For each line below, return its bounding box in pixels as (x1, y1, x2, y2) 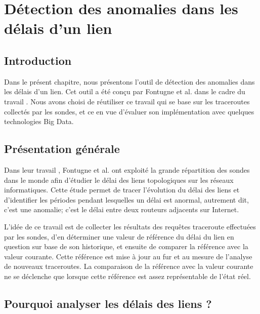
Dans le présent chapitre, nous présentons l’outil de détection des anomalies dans (4, 76, 255, 87)
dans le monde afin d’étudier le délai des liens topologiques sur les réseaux (4, 174, 234, 185)
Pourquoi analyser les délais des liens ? (4, 295, 212, 311)
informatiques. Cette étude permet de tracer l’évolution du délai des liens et (4, 184, 240, 195)
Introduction (4, 52, 72, 68)
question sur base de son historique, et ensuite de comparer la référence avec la (4, 241, 248, 252)
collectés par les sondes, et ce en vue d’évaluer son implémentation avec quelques (4, 106, 254, 116)
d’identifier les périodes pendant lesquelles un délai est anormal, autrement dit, (4, 194, 249, 205)
